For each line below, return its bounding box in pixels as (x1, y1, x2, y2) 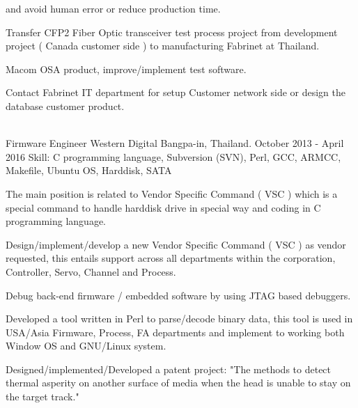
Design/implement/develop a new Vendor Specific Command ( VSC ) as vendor (6, 237, 346, 251)
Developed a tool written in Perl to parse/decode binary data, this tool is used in (6, 311, 353, 326)
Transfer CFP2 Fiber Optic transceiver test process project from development (6, 24, 338, 39)
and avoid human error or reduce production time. (6, 1, 221, 15)
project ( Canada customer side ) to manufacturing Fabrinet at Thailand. (6, 38, 320, 53)
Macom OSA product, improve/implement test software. (6, 61, 247, 76)
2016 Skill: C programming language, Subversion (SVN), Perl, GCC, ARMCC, (6, 149, 341, 164)
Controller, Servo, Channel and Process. (6, 264, 176, 278)
